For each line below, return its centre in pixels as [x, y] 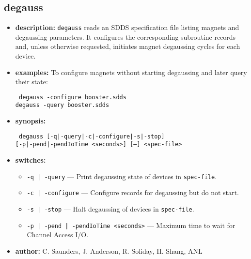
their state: [31, 82]
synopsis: [31, 121]
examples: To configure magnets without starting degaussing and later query [131, 72]
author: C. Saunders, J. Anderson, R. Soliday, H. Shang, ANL [109, 251]
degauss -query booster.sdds [62, 105]
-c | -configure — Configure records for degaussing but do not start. [133, 192]
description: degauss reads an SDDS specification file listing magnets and [127, 27]
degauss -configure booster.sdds [72, 97]
